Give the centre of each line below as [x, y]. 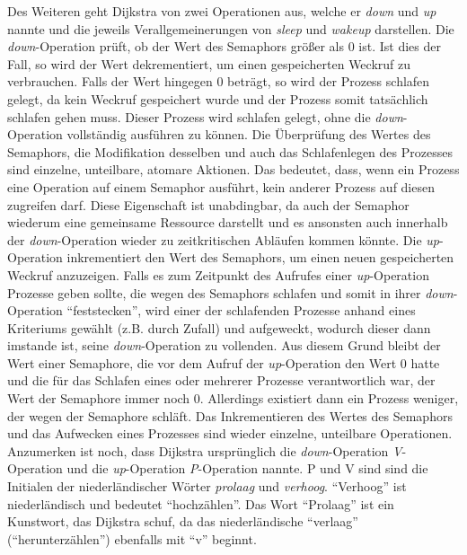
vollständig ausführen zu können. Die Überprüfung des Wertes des [249, 134]
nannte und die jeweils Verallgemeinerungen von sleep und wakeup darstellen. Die [231, 28]
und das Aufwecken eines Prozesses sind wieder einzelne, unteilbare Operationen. [230, 433]
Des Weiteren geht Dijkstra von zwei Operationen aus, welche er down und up [222, 11]
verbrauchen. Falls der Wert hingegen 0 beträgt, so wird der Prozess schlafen [219, 81]
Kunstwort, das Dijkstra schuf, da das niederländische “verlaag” [183, 521]
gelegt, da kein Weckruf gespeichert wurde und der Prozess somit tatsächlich [218, 98]
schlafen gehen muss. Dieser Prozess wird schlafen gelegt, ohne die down [205, 116]
